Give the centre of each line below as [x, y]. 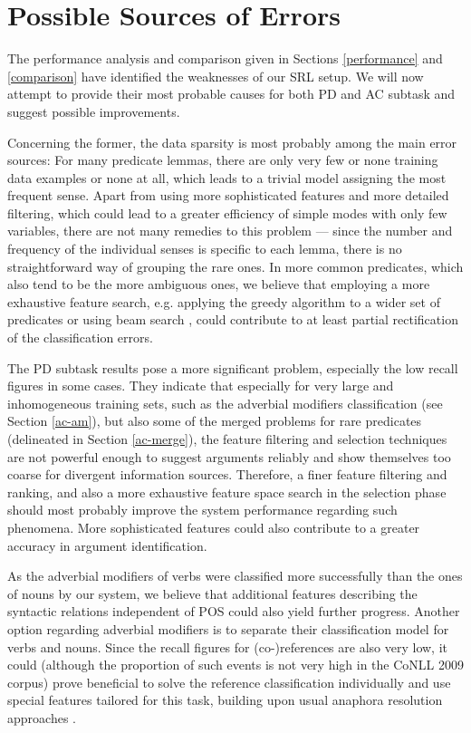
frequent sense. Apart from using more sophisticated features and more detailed [228, 195]
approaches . [42, 717]
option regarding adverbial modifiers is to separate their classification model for [228, 628]
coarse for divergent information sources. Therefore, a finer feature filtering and [227, 474]
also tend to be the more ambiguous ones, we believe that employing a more [219, 284]
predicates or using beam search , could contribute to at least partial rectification [233, 319]
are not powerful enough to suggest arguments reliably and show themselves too [229, 456]
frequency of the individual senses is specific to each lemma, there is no [205, 249]
